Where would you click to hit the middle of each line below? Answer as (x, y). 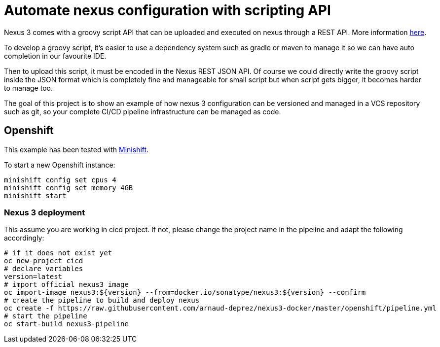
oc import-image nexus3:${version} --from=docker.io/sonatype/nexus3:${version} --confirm (185, 293)
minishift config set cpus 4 (60, 180)
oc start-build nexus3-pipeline (66, 324)
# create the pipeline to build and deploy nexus (102, 300)
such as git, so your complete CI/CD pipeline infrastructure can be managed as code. (143, 111)
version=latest (33, 277)
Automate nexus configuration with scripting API (167, 10)
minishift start (35, 195)
